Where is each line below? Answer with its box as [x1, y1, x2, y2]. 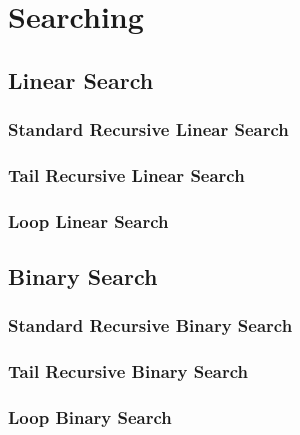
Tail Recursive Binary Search [8, 359, 249, 384]
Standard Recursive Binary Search [8, 313, 293, 338]
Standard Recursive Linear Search [8, 117, 289, 142]
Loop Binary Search [8, 405, 172, 430]
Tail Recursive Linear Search [8, 162, 245, 187]
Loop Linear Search [8, 208, 169, 233]
